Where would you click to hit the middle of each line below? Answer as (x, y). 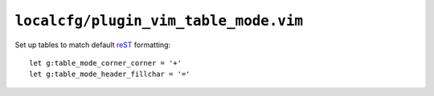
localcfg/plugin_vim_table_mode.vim (159, 21)
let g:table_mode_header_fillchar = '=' (110, 74)
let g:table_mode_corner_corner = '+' (106, 63)
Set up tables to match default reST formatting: (93, 45)
